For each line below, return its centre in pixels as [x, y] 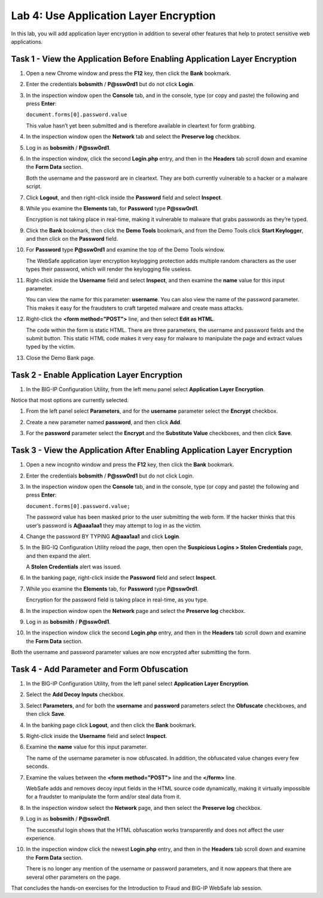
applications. [27, 41]
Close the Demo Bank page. [60, 358]
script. [34, 186]
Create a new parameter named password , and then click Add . [104, 422]
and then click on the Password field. [72, 239]
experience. [41, 838]
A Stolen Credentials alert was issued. [74, 567]
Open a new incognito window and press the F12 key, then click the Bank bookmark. [130, 465]
